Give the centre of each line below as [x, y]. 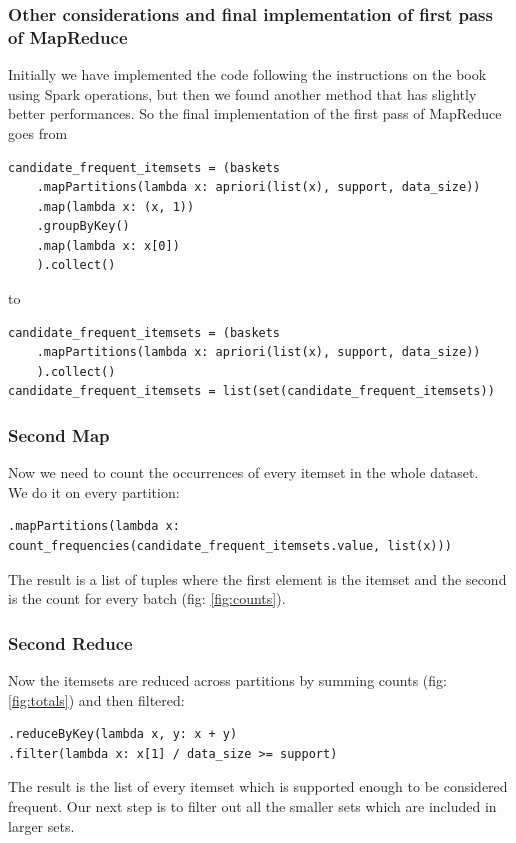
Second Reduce [70, 642]
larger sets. [41, 825]
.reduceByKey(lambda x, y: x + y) [123, 734]
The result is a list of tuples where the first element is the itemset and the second [257, 578]
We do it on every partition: [94, 491]
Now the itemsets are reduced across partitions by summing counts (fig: [227, 680]
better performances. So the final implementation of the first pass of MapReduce [255, 113]
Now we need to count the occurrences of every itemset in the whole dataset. [243, 472]
